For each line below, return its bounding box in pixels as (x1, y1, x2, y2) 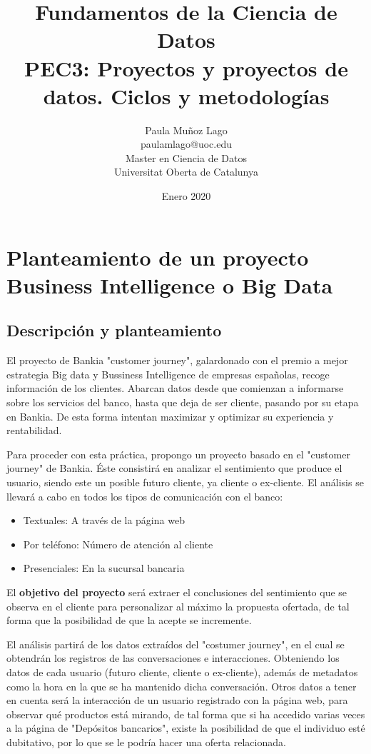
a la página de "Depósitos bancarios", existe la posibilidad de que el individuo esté (6, 720, 365, 735)
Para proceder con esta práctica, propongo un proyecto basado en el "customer (6, 446, 350, 461)
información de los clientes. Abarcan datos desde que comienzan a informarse (6, 381, 344, 396)
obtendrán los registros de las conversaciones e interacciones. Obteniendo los (6, 650, 340, 665)
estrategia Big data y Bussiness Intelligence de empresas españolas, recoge (6, 366, 330, 381)
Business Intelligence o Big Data (6, 270, 333, 299)
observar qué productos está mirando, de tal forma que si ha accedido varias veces (6, 706, 365, 721)
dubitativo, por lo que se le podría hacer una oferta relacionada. (6, 734, 286, 749)
